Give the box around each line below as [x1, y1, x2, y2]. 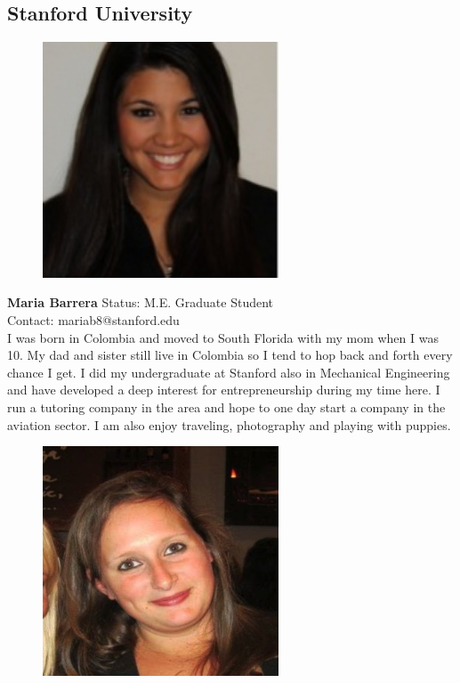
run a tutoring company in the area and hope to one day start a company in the [7, 397, 446, 416]
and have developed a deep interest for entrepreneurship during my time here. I [7, 380, 440, 399]
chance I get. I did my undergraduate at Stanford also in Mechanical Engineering [7, 362, 450, 381]
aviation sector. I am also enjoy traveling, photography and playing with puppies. [7, 415, 451, 434]
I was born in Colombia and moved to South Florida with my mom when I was [7, 328, 439, 346]
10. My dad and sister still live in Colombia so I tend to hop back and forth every [7, 346, 453, 364]
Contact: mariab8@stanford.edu [7, 310, 180, 329]
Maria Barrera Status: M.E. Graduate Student [7, 293, 274, 312]
